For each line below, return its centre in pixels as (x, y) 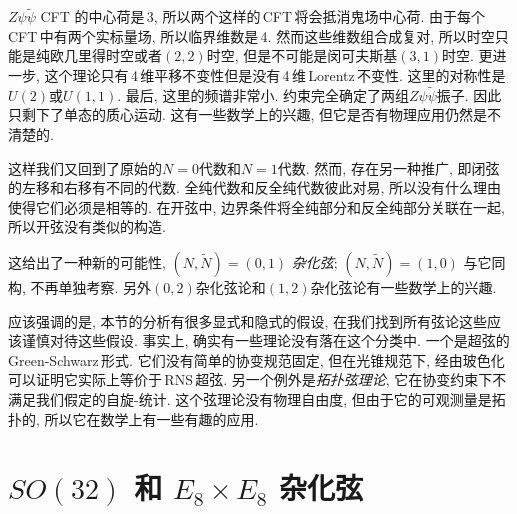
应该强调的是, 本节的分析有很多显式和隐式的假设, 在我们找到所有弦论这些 (248, 320)
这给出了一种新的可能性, (87, 261)
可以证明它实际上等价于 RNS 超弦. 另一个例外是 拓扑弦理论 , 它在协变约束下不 (257, 379)
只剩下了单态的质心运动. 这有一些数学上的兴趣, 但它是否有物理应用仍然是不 (255, 114)
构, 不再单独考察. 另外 (80, 286)
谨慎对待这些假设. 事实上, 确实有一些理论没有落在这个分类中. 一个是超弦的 (265, 340)
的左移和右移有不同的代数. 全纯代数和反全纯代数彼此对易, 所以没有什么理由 (255, 187)
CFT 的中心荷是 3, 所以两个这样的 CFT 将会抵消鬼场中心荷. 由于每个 (262, 16)
